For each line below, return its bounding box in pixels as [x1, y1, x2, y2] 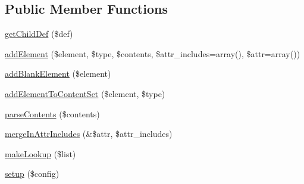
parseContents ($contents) [5, 107, 100, 120]
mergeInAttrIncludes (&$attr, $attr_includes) [5, 127, 173, 140]
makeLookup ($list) [5, 147, 76, 160]
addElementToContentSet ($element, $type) [5, 87, 165, 99]
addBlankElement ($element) [5, 67, 111, 80]
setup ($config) [5, 167, 59, 180]
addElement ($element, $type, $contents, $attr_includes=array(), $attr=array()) [5, 47, 300, 60]
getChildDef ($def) [5, 27, 73, 40]
